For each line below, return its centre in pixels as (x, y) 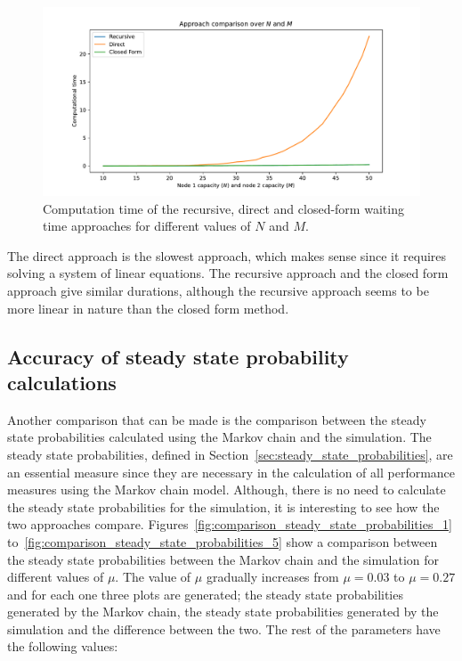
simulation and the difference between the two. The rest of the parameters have (224, 628)
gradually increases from (272, 577)
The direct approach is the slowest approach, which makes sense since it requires (227, 255)
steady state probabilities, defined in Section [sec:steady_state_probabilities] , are (230, 454)
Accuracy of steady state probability (178, 356)
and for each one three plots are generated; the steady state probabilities (205, 594)
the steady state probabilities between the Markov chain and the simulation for (223, 559)
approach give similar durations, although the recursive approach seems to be (218, 290)
